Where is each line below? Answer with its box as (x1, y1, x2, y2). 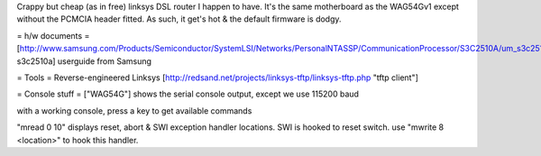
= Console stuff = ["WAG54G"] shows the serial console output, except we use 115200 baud (16, 88, 360, 99)
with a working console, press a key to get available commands (16, 105, 252, 116)
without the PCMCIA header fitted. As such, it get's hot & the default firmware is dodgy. (16, 14, 342, 24)
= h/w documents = (16, 30, 90, 41)
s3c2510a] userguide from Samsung (16, 55, 152, 67)
